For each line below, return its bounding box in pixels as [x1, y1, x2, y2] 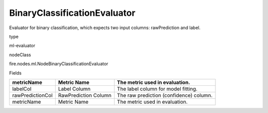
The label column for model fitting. [117, 85, 198, 92]
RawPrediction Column [58, 92, 112, 99]
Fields [9, 70, 22, 76]
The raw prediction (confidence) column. [117, 92, 213, 99]
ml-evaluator [9, 42, 36, 49]
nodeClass [9, 52, 31, 58]
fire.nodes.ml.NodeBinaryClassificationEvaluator [9, 61, 109, 67]
